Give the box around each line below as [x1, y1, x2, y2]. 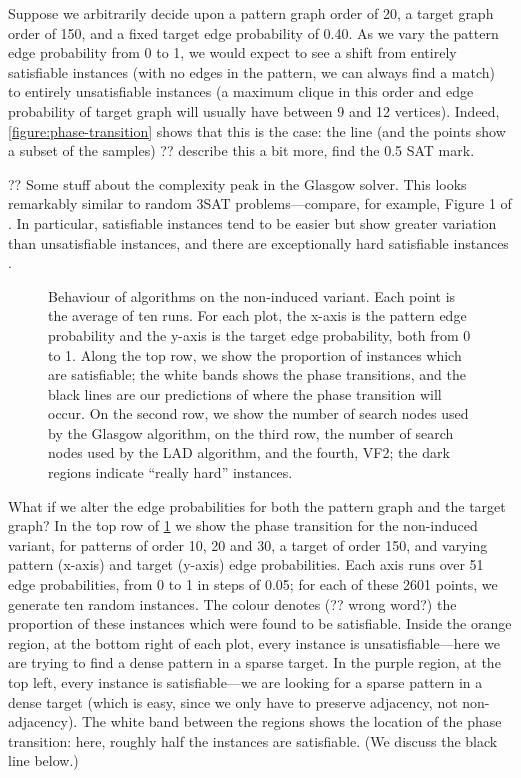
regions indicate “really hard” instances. [48, 462, 293, 483]
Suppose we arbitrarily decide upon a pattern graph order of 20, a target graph [8, 3, 494, 23]
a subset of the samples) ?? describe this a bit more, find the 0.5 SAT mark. [8, 140, 475, 161]
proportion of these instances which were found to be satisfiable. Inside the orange [8, 613, 512, 634]
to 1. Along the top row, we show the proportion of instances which [48, 344, 462, 365]
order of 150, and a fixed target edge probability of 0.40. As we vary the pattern [8, 22, 499, 43]
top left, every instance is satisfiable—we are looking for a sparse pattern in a [8, 672, 483, 692]
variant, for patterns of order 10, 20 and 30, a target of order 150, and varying [8, 534, 488, 555]
